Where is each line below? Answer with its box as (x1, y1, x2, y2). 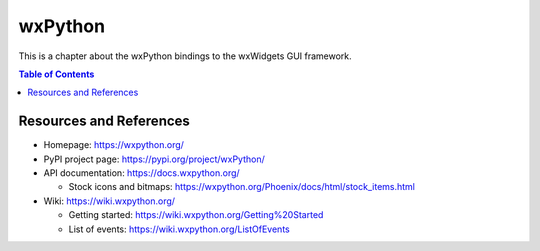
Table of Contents (18, 68, 95, 80)
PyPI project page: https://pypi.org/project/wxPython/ (43, 153, 265, 165)
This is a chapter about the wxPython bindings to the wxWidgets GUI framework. (18, 50, 352, 62)
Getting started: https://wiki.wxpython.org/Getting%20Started (68, 209, 324, 221)
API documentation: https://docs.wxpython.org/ (43, 167, 240, 179)
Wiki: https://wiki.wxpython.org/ (43, 195, 175, 207)
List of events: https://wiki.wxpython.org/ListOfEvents (68, 223, 290, 235)
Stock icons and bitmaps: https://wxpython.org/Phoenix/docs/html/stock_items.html (68, 181, 415, 193)
